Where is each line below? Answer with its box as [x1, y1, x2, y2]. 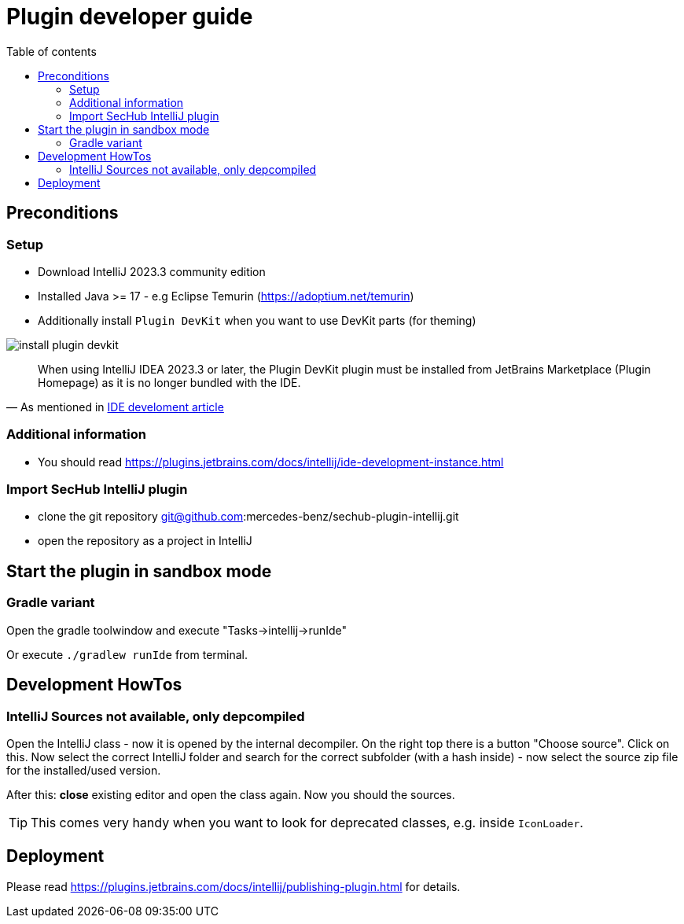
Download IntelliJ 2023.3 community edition [38, 264, 266, 278]
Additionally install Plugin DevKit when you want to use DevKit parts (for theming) [38, 313, 476, 327]
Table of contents [6, 44, 97, 58]
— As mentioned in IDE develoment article [6, 399, 224, 414]
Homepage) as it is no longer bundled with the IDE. [38, 375, 301, 389]
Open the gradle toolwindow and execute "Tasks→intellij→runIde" [6, 623, 348, 637]
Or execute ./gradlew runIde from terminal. [6, 647, 248, 661]
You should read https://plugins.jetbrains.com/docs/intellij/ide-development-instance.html [38, 455, 504, 469]
